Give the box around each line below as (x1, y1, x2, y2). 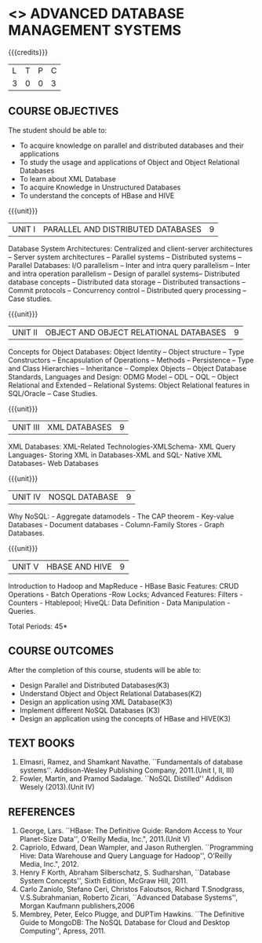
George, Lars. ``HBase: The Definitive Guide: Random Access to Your (19, 826, 243, 835)
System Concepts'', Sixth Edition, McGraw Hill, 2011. (19, 876, 188, 886)
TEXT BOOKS (8, 736, 75, 750)
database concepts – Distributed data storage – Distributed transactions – (8, 277, 246, 287)
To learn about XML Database (19, 174, 116, 183)
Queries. (8, 606, 36, 615)
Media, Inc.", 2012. (19, 860, 80, 869)
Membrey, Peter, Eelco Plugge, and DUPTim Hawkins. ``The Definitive (19, 909, 245, 919)
